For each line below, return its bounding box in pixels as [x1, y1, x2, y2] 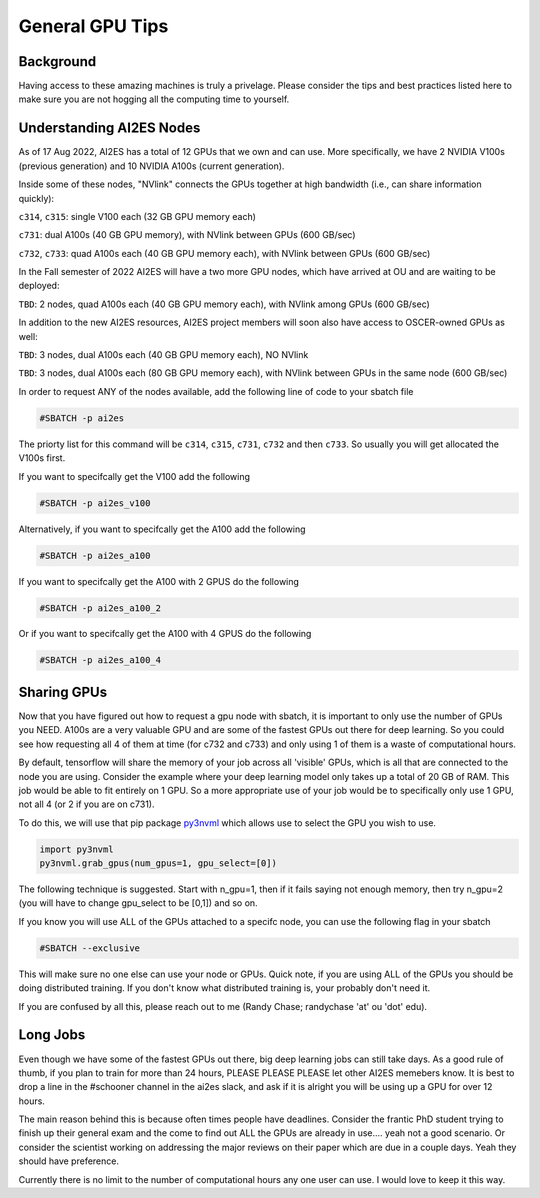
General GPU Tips [18, 15, 169, 37]
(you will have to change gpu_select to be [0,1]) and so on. [18, 897, 259, 909]
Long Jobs [18, 1026, 86, 1044]
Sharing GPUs [18, 683, 108, 700]
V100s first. [18, 452, 66, 464]
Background [18, 53, 97, 70]
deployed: [18, 280, 60, 292]
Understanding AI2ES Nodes [18, 120, 201, 137]
